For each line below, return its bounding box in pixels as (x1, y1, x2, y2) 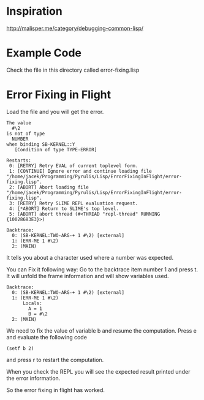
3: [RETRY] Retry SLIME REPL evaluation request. (9, 200, 138, 206)
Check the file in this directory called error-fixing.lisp (6, 66, 140, 74)
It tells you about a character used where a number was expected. (6, 254, 173, 261)
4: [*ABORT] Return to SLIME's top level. (9, 205, 119, 212)
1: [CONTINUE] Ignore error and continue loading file (9, 168, 152, 174)
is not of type (6, 130, 45, 137)
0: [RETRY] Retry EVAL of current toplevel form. (9, 162, 138, 169)
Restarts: (6, 157, 32, 164)
